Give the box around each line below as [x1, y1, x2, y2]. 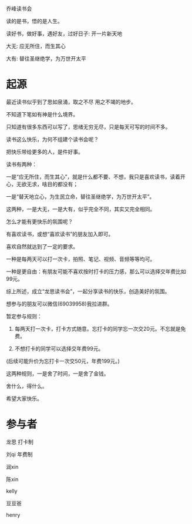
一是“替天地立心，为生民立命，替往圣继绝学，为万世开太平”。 [6, 193, 155, 200]
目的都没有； [46, 180, 78, 187]
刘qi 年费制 [6, 451, 33, 458]
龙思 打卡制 [6, 438, 33, 445]
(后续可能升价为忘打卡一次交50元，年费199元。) [6, 357, 120, 364]
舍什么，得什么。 [6, 382, 48, 389]
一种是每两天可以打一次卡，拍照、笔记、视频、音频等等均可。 [6, 255, 156, 263]
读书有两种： [6, 160, 37, 167]
